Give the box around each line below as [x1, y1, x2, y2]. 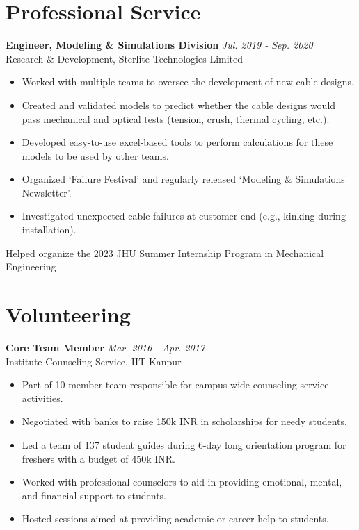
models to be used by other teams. [22, 148, 169, 163]
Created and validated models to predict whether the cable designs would [22, 97, 336, 112]
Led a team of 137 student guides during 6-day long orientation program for [22, 437, 346, 452]
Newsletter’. [22, 185, 72, 199]
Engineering [6, 259, 56, 274]
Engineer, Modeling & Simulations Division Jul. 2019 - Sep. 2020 [6, 38, 313, 52]
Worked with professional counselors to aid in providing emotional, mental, [22, 474, 342, 489]
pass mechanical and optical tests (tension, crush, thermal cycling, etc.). [22, 111, 330, 126]
